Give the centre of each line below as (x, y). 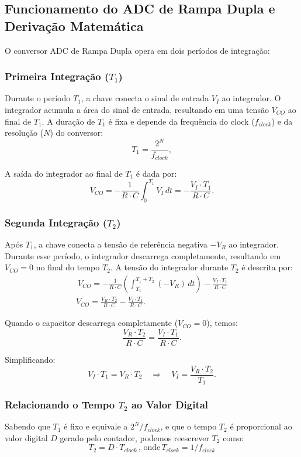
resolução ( (24, 133)
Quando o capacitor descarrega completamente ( (91, 323)
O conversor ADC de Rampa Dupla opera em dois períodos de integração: (137, 50)
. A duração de (68, 121)
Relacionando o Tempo (60, 404)
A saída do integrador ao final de (64, 173)
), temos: (222, 323)
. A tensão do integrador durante (169, 267)
